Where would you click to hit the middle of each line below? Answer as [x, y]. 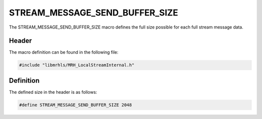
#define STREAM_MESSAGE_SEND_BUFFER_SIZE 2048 [75, 105]
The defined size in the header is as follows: [53, 92]
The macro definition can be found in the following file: [64, 52]
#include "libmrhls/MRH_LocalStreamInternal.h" [77, 65]
